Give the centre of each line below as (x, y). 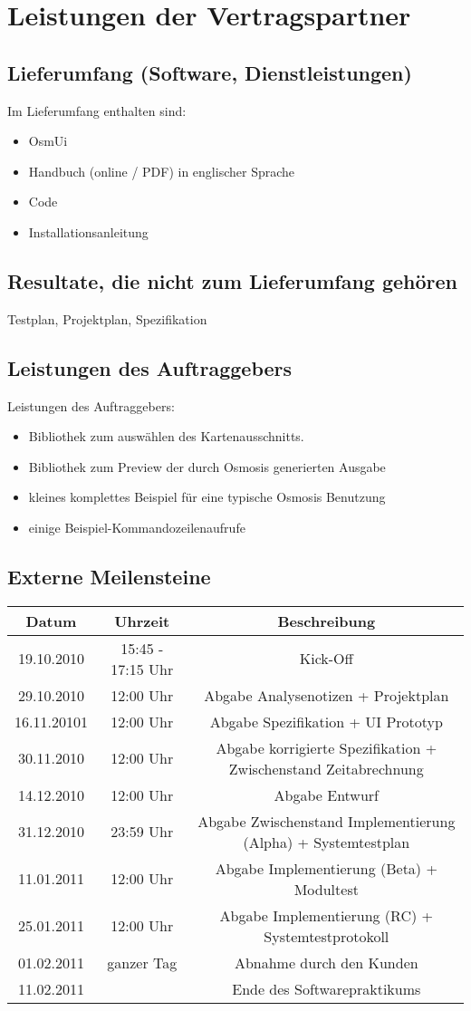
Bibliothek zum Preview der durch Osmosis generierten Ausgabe (207, 466)
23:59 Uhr (142, 832)
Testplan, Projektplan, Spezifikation (107, 318)
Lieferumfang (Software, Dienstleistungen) (210, 72)
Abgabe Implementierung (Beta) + (326, 868)
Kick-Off (326, 659)
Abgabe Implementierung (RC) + (326, 915)
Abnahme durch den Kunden (326, 962)
